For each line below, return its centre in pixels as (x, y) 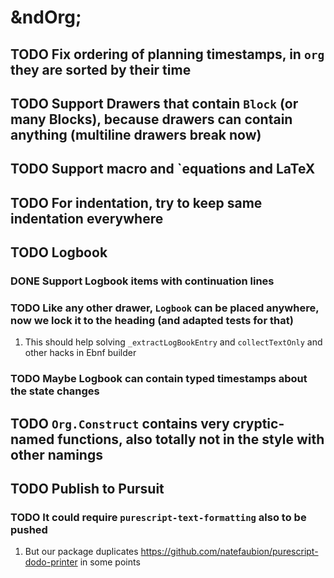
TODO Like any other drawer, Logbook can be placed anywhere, (165, 308)
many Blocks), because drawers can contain (151, 119)
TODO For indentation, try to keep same (136, 202)
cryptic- (258, 423)
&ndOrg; (46, 17)
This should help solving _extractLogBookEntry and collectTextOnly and (173, 342)
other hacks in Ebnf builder (80, 353)
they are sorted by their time (101, 69)
